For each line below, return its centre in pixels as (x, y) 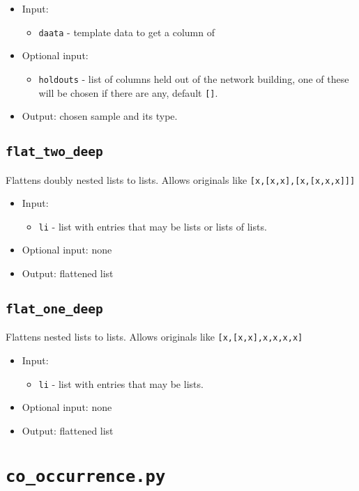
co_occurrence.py (86, 476)
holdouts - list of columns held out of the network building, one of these (194, 78)
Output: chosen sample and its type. (100, 116)
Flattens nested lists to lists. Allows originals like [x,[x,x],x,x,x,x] (154, 337)
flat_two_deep (54, 152)
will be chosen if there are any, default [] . (128, 92)
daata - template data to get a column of (127, 32)
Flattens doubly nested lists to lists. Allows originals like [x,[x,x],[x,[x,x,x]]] (181, 179)
